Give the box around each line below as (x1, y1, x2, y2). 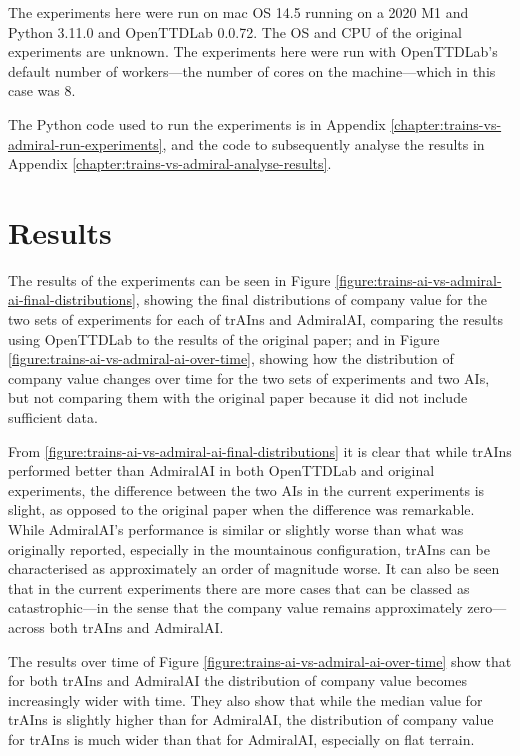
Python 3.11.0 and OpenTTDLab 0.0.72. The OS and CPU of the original (8, 21, 462, 42)
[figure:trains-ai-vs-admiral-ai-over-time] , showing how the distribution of (8, 348, 454, 369)
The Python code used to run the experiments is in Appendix (8, 113, 386, 134)
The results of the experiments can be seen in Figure (8, 269, 331, 290)
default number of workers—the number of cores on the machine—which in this (8, 60, 496, 81)
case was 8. (8, 80, 76, 101)
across (8, 616, 45, 637)
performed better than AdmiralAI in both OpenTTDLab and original (8, 460, 435, 481)
